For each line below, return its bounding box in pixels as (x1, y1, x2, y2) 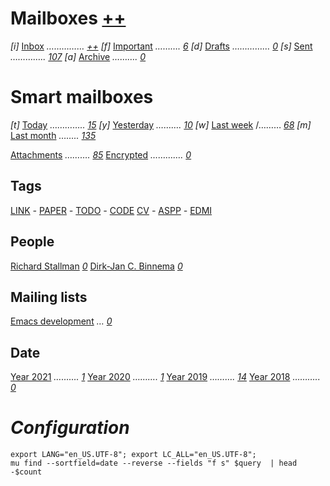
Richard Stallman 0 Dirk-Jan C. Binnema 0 (10, 260, 183, 272)
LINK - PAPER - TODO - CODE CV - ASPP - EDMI (10, 204, 213, 216)
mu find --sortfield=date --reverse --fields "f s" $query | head (10, 458, 298, 469)
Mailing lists (10, 288, 88, 306)
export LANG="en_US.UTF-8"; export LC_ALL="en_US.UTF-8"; (10, 450, 257, 460)
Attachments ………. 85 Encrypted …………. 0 (10, 148, 192, 161)
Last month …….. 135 (10, 129, 97, 141)
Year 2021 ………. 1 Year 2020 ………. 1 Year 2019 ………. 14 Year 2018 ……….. (10, 371, 321, 383)
